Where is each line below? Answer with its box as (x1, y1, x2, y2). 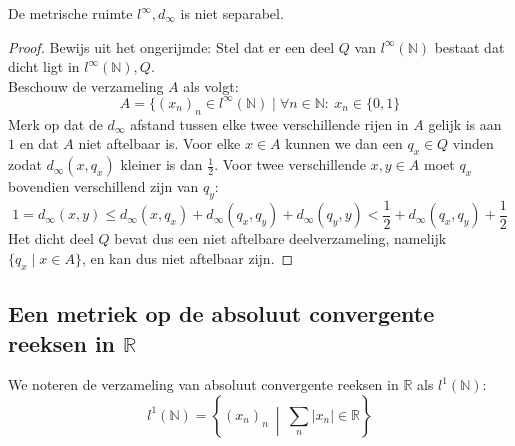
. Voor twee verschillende (214, 154, 366, 175)
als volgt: (183, 75, 239, 96)
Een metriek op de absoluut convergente (8, 298, 435, 329)
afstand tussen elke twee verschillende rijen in (130, 113, 409, 134)
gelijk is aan (428, 113, 502, 134)
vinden (452, 133, 494, 154)
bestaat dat (434, 36, 505, 57)
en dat (19, 133, 59, 154)
